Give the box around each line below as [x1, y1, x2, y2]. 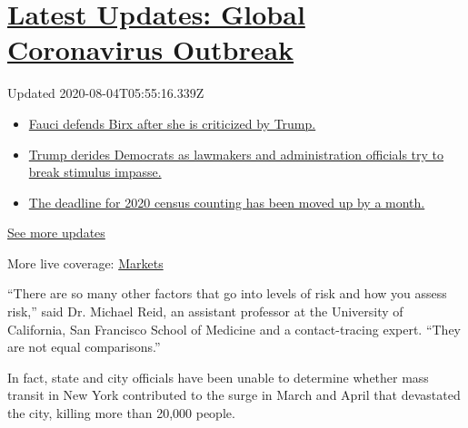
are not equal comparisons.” [7, 337, 161, 356]
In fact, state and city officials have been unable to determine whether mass [7, 367, 429, 386]
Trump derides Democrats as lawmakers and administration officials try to [28, 144, 444, 163]
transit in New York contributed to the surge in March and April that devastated [7, 385, 461, 404]
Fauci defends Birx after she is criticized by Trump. [28, 113, 316, 132]
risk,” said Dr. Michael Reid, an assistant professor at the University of [7, 302, 403, 321]
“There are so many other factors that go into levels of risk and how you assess [7, 284, 447, 303]
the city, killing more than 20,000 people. [7, 404, 235, 423]
